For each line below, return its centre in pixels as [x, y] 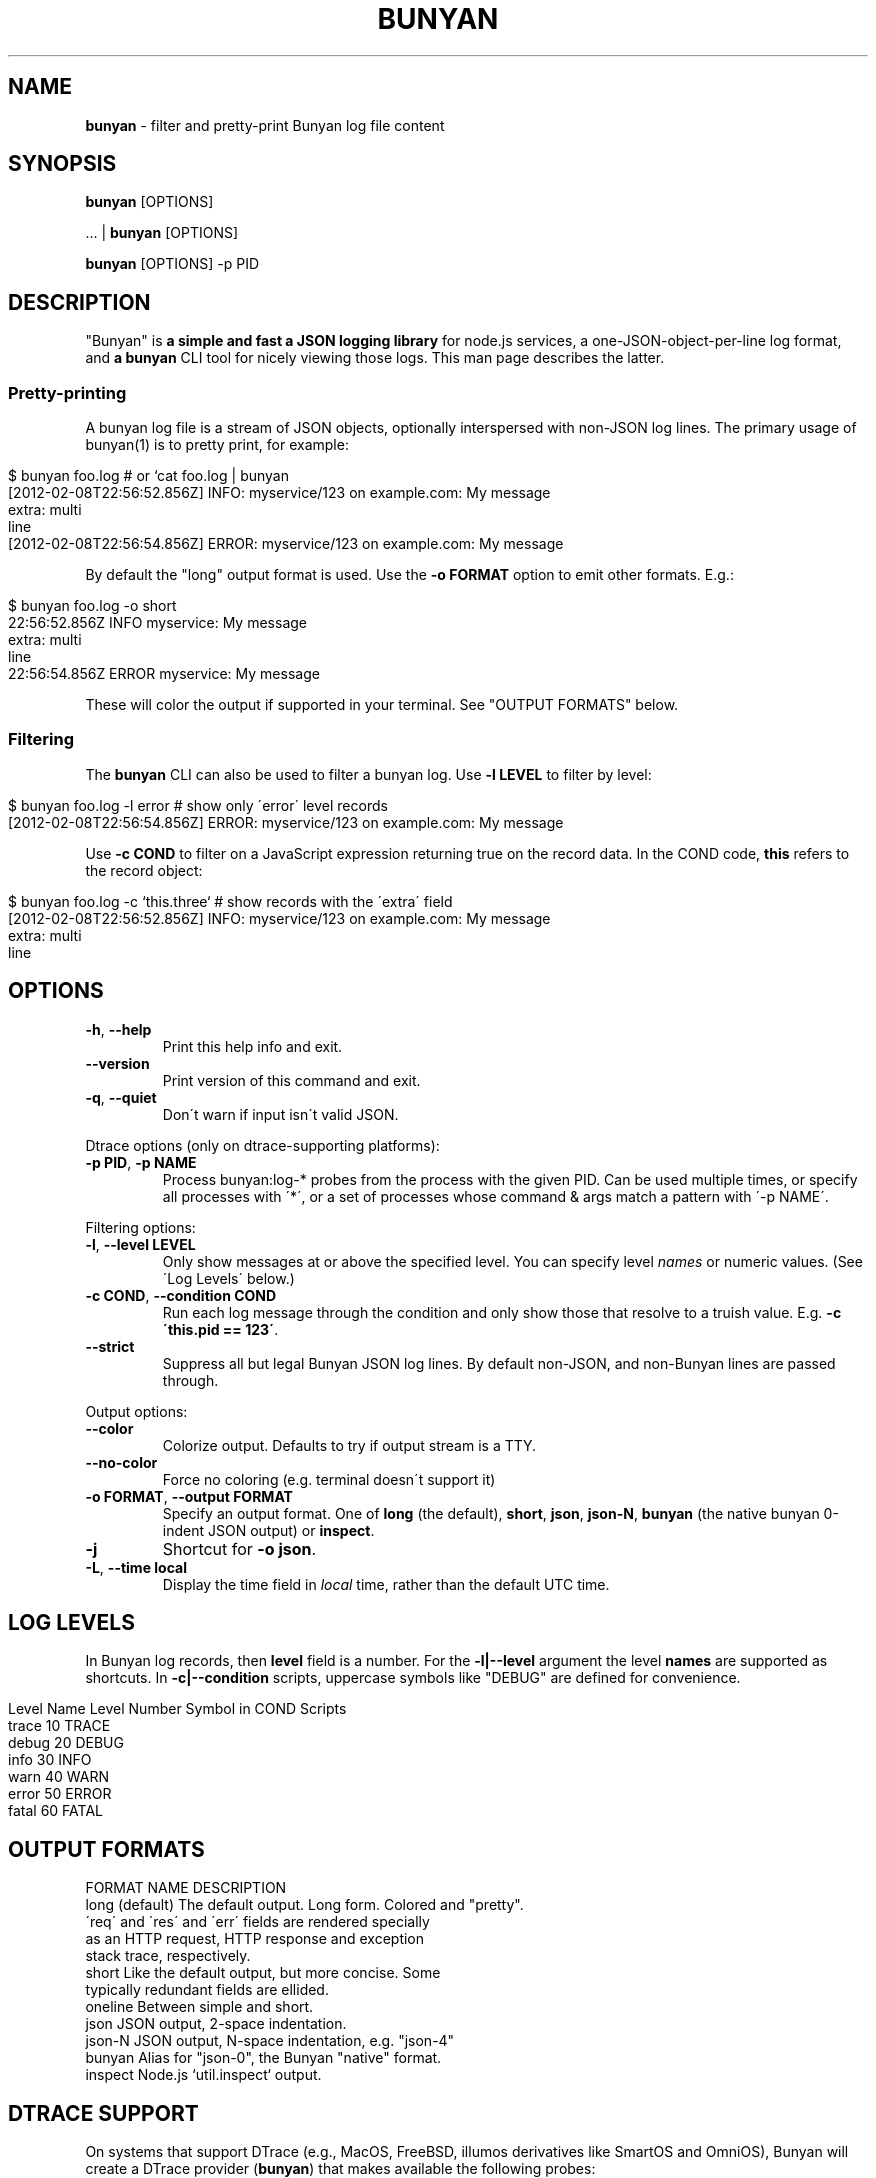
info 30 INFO [50, 1760]
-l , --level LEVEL [140, 1244]
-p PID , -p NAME [141, 1162]
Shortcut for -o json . [239, 1548]
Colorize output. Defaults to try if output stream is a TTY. [349, 1445]
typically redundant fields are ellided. [207, 1990]
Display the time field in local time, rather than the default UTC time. [386, 1584]
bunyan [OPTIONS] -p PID [172, 264]
